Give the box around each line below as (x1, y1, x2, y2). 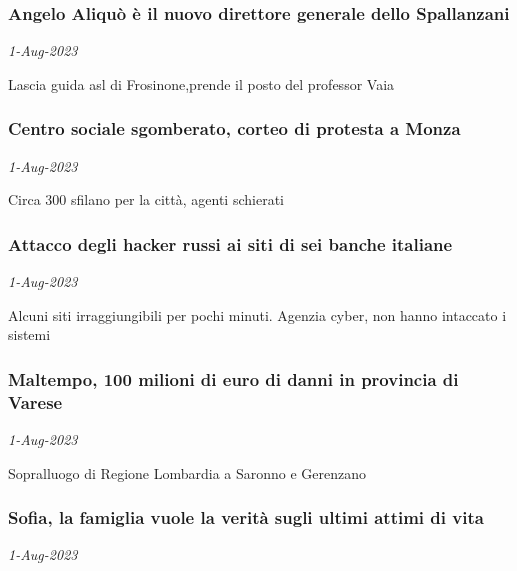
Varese (8, 389, 63, 414)
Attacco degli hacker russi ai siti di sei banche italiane (8, 231, 453, 256)
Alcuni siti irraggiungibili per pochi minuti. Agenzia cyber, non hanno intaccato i (8, 304, 507, 325)
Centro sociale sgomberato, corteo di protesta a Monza (8, 116, 461, 141)
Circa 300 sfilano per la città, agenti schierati (8, 189, 284, 210)
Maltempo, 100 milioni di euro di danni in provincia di (8, 366, 459, 391)
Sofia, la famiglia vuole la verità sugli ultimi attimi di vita (8, 505, 484, 530)
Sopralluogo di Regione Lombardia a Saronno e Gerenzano (8, 462, 367, 483)
